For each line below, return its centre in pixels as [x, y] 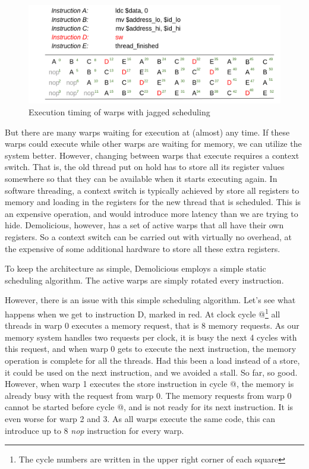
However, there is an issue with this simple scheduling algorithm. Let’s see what [150, 300]
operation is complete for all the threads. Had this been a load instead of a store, [152, 360]
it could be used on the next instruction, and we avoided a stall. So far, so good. [151, 372]
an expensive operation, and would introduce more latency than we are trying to [152, 213]
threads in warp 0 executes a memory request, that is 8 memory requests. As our [152, 325]
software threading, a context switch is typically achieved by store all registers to [152, 190]
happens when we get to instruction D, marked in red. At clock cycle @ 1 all [143, 313]
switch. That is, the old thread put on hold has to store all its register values [145, 167]
